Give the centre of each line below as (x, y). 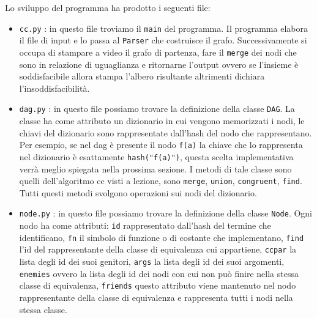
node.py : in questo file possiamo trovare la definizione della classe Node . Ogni (166, 213)
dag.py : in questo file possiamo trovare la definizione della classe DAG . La (157, 109)
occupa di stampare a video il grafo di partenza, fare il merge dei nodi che (158, 52)
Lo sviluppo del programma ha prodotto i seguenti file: (108, 7)
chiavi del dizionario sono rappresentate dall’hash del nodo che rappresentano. (166, 132)
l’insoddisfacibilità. (54, 88)
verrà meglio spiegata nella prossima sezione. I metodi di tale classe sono (155, 168)
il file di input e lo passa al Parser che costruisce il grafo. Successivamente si (163, 40)
